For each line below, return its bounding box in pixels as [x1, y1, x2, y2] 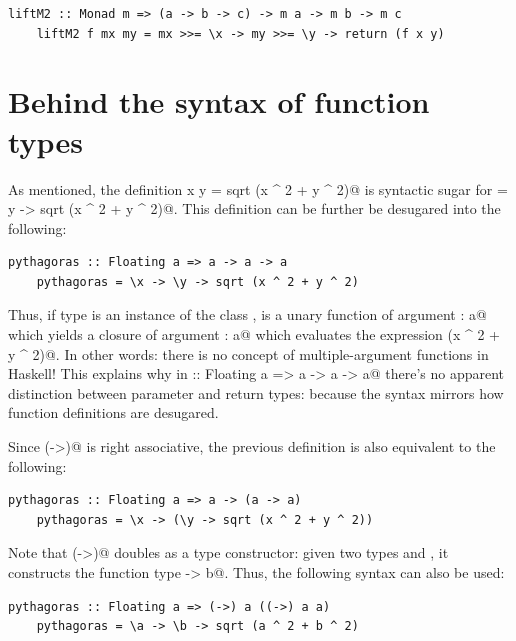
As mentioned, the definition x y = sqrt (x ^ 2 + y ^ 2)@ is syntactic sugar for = [8, 178, 508, 199]
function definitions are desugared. [8, 402, 219, 423]
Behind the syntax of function [8, 81, 430, 122]
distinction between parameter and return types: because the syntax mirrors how [8, 382, 504, 403]
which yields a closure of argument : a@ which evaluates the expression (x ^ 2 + [8, 324, 501, 345]
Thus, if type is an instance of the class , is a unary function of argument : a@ [8, 304, 487, 325]
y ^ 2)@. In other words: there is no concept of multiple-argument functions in [8, 343, 489, 364]
